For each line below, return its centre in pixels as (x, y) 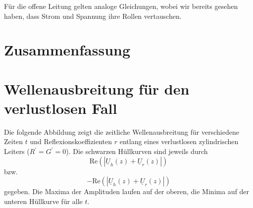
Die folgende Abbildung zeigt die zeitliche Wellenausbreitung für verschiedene (122, 131)
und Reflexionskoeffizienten (71, 141)
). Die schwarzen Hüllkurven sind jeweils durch (137, 151)
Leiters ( (17, 151)
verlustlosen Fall (61, 108)
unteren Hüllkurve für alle (43, 201)
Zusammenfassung (67, 50)
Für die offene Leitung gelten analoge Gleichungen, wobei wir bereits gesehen (121, 6)
